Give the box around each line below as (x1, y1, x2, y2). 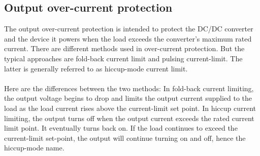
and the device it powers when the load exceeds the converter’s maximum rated (4, 33, 252, 44)
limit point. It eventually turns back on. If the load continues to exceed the (4, 123, 238, 133)
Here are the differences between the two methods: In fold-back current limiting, (4, 83, 254, 93)
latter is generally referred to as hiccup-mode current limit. (4, 63, 188, 73)
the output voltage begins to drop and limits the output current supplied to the (4, 93, 252, 103)
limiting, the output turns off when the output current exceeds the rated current (4, 112, 254, 123)
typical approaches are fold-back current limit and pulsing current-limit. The (4, 53, 243, 63)
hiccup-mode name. (4, 142, 64, 153)
